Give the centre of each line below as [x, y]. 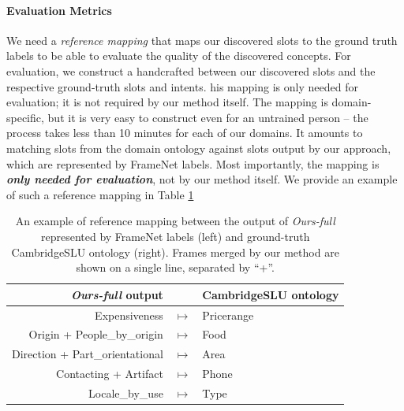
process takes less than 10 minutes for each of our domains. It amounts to [185, 133]
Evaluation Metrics [59, 10]
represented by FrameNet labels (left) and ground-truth [175, 236]
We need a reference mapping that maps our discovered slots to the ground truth [202, 40]
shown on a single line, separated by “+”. [175, 267]
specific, [25, 117]
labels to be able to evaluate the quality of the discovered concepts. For [179, 56]
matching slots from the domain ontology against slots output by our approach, [199, 148]
